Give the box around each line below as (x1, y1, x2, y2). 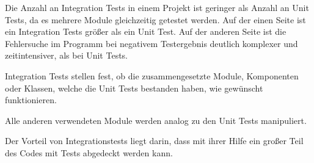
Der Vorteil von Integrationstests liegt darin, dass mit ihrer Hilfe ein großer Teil (5, 134, 304, 147)
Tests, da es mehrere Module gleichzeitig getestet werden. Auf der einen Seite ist (5, 13, 306, 26)
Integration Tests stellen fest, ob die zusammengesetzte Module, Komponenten (5, 69, 299, 82)
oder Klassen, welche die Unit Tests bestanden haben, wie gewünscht (5, 81, 263, 94)
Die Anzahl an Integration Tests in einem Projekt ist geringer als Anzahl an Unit (5, 1, 309, 13)
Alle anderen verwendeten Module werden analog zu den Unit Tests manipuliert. (5, 114, 307, 126)
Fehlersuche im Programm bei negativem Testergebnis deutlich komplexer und (5, 37, 298, 49)
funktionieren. (5, 93, 57, 106)
